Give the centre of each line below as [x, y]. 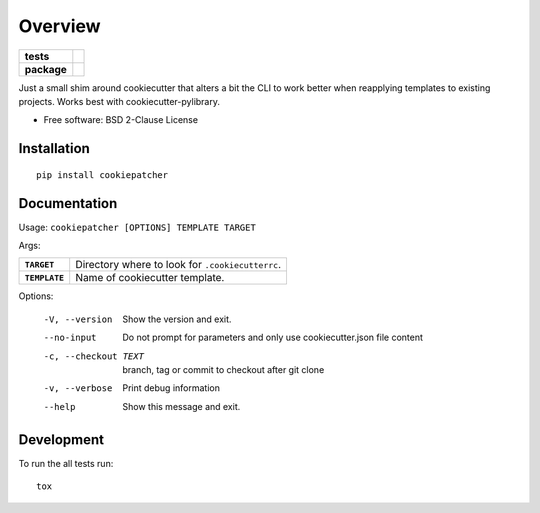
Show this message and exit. [181, 406]
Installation [54, 148]
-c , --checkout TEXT [94, 356]
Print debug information [171, 388]
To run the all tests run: [66, 463]
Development [61, 439]
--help [59, 406]
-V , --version [78, 319]
